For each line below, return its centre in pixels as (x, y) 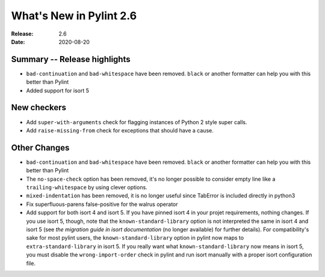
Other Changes (40, 148)
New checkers (39, 107)
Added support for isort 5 (58, 90)
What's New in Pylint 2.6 (74, 16)
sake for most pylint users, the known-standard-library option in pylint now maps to (135, 238)
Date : (18, 42)
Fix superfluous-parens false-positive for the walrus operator (102, 204)
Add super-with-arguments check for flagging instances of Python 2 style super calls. (137, 122)
